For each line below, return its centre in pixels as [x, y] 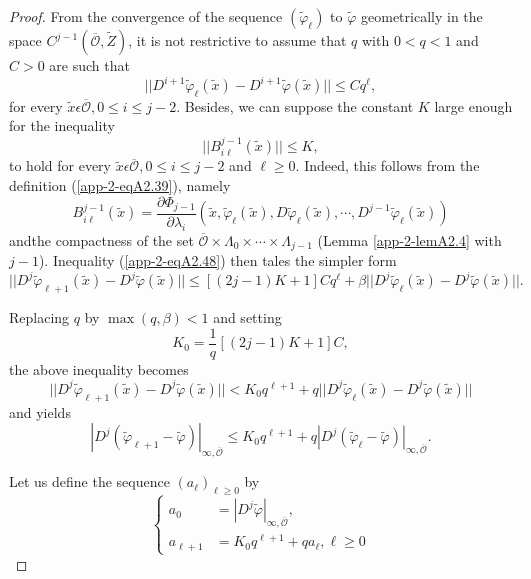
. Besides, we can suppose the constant [295, 105]
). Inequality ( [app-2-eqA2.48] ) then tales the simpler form [217, 260]
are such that [89, 65]
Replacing [39, 317]
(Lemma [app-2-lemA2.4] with [409, 239]
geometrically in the [422, 16]
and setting [247, 317]
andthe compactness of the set [101, 239]
